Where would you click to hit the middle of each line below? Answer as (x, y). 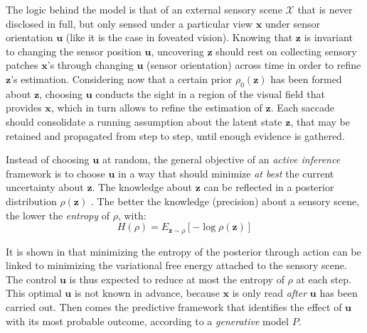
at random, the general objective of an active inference (221, 159)
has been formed (306, 78)
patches (22, 65)
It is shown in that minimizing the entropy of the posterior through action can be (183, 251)
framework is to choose (55, 173)
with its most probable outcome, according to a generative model (147, 321)
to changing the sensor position (74, 51)
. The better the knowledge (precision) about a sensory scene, (225, 201)
